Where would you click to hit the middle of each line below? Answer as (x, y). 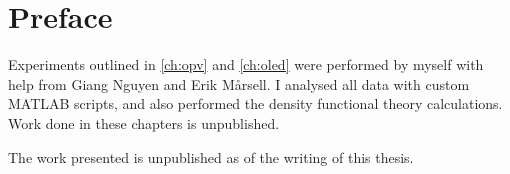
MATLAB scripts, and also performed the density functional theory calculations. (255, 103)
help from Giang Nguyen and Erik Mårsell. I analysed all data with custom (239, 83)
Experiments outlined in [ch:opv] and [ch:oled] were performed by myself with (246, 64)
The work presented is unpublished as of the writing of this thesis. (211, 156)
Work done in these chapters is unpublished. (144, 122)
